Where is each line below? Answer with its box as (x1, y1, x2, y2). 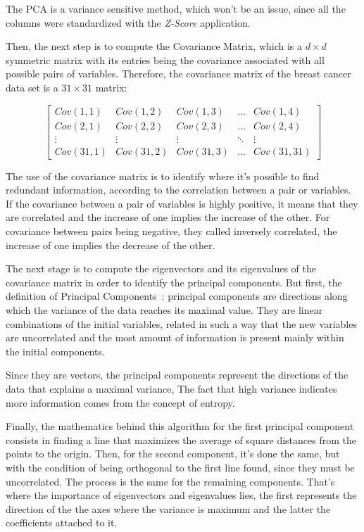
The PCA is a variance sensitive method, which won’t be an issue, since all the (6, 1, 346, 15)
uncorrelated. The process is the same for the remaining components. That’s (6, 474, 335, 488)
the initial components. (6, 343, 105, 358)
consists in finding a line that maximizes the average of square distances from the (6, 432, 357, 447)
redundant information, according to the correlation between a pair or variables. (6, 182, 351, 197)
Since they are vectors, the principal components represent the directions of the (6, 367, 349, 382)
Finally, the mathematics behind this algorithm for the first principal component (6, 419, 354, 433)
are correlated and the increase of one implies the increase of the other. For (6, 210, 330, 224)
